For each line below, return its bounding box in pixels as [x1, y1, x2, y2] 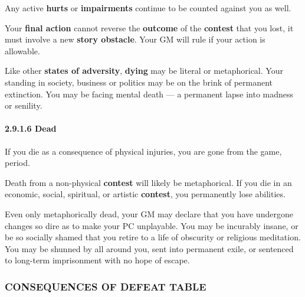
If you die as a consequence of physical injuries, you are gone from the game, [5, 145, 282, 157]
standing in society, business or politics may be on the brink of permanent [5, 76, 273, 88]
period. [5, 156, 30, 169]
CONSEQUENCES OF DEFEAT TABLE [5, 279, 206, 293]
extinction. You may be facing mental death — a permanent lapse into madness [5, 87, 294, 100]
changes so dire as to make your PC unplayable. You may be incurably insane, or [5, 219, 299, 231]
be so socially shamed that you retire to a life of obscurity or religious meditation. [5, 231, 301, 243]
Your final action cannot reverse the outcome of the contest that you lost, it [5, 21, 294, 34]
